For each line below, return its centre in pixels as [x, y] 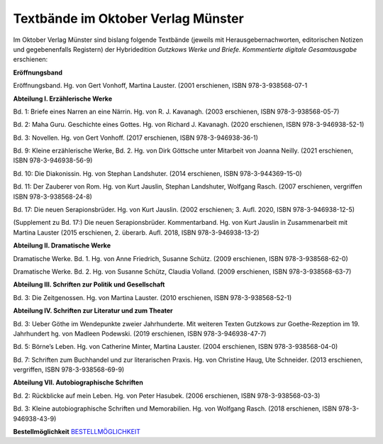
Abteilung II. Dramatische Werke [62, 245]
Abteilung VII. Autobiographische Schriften [78, 382]
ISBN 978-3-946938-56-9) [53, 160]
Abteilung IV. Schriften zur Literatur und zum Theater [93, 311]
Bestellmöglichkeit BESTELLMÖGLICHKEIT [77, 432]
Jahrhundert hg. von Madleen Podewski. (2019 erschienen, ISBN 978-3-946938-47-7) [140, 333]
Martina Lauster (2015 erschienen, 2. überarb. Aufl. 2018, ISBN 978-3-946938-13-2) [136, 232]
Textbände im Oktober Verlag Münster [128, 18]
